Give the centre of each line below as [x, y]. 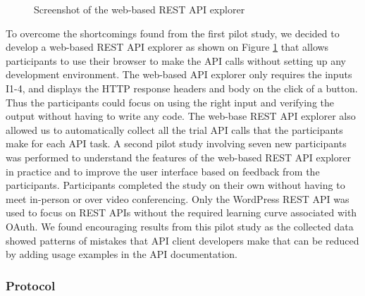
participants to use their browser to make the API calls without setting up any [176, 60]
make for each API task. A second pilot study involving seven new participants [176, 143]
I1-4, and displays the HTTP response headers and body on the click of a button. [182, 88]
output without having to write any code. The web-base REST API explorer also [181, 116]
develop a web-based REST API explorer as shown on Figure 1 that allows [167, 47]
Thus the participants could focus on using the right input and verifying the [170, 102]
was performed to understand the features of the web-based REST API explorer [178, 157]
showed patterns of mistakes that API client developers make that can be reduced [182, 240]
